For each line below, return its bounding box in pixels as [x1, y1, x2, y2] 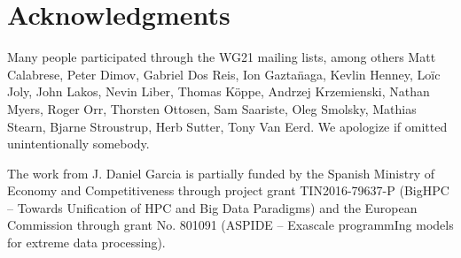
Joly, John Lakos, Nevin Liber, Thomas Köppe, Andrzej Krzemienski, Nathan [7, 82, 430, 101]
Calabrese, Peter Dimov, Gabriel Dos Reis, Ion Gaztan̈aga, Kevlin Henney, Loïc [7, 64, 441, 83]
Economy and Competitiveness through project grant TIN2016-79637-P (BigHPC [7, 181, 449, 200]
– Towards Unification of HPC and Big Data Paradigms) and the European [7, 198, 418, 216]
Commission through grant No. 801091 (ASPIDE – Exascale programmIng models [7, 216, 454, 234]
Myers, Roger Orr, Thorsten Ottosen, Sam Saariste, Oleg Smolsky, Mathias [7, 99, 417, 118]
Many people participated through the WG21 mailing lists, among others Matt [7, 48, 436, 66]
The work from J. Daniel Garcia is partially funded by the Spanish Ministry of [7, 163, 435, 182]
